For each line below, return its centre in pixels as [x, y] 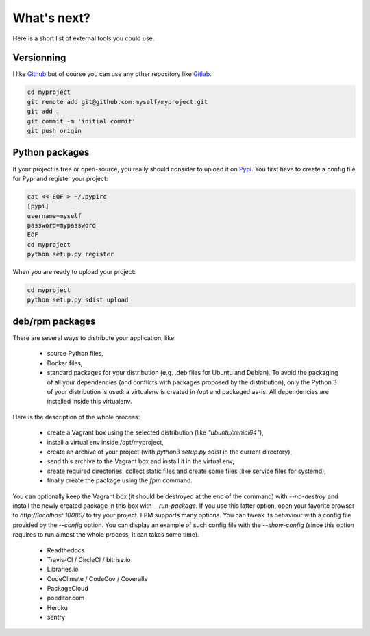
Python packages [51, 152]
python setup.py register [71, 254]
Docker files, [65, 363]
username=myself [54, 216]
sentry [56, 617]
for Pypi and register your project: [60, 178]
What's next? [51, 18]
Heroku [57, 607]
